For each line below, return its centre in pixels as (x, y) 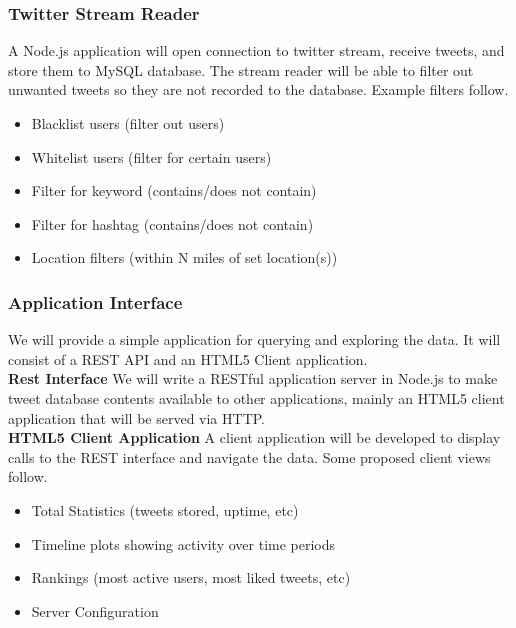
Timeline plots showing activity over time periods (183, 543)
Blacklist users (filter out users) (128, 123)
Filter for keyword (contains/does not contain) (174, 190)
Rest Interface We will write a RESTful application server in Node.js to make (253, 378)
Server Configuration (95, 610)
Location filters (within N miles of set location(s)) (184, 257)
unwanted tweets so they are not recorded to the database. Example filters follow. (258, 89)
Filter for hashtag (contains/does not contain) (172, 223)
